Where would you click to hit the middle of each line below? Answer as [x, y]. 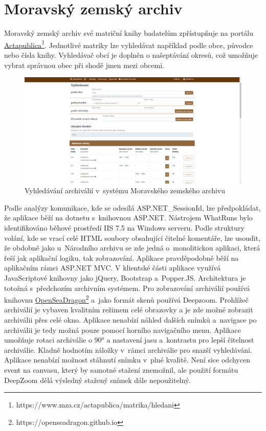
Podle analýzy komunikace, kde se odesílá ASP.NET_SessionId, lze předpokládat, [132, 207]
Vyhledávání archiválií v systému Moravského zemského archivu [125, 190]
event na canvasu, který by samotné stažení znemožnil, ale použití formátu [121, 369]
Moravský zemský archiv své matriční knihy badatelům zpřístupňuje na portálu [129, 33]
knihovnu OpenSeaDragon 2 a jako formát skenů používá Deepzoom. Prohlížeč [126, 299]
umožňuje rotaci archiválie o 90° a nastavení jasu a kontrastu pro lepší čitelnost [129, 340]
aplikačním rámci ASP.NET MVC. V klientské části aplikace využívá [112, 268]
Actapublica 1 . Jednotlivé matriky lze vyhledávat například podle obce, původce [129, 44]
